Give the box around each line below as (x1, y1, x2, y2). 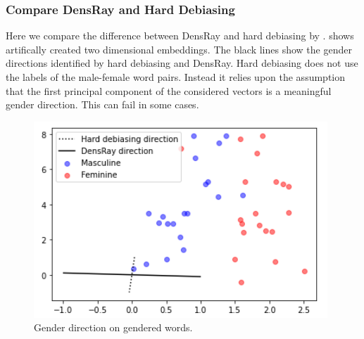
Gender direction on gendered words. (34, 320, 193, 335)
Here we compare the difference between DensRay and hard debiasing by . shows (6, 28, 354, 43)
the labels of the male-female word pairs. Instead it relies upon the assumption (6, 70, 346, 84)
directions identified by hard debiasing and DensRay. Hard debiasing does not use (6, 56, 358, 70)
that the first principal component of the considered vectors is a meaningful (6, 83, 332, 98)
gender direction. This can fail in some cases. (6, 97, 199, 112)
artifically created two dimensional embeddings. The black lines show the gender (6, 41, 352, 56)
